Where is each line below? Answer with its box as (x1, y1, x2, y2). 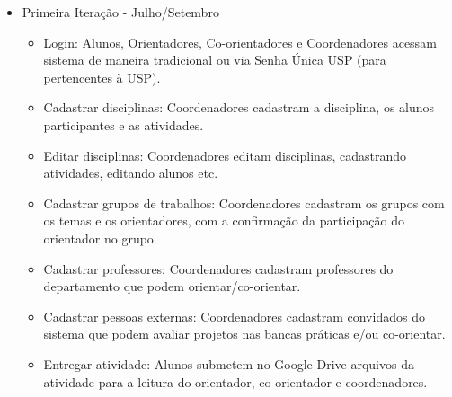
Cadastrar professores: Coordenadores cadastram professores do (43, 259, 394, 278)
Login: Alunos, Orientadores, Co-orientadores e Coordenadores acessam (43, 32, 437, 51)
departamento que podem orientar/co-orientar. (43, 277, 301, 296)
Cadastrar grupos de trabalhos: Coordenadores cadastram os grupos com (43, 193, 445, 212)
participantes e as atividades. (43, 115, 204, 134)
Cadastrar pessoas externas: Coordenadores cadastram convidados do (43, 306, 425, 325)
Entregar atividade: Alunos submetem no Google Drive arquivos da (43, 354, 414, 373)
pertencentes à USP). (43, 67, 161, 86)
